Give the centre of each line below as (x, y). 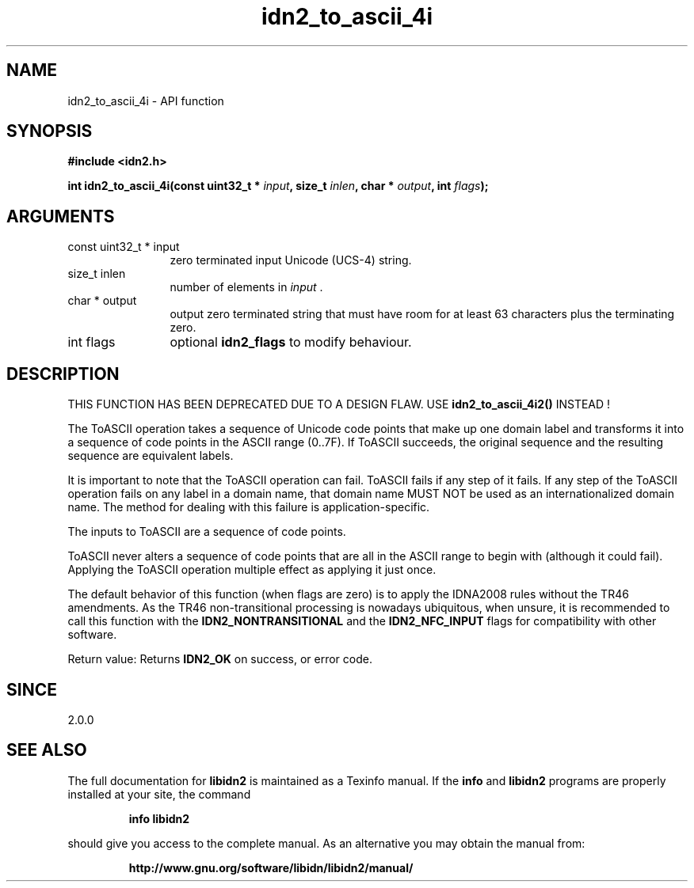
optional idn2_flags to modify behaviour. (291, 342)
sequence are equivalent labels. (151, 456)
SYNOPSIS (50, 131)
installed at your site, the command (159, 794)
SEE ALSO (47, 750)
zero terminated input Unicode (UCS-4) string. (291, 260)
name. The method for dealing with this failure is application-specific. (249, 507)
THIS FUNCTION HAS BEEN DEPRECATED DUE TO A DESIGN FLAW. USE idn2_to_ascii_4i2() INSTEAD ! (339, 404)
